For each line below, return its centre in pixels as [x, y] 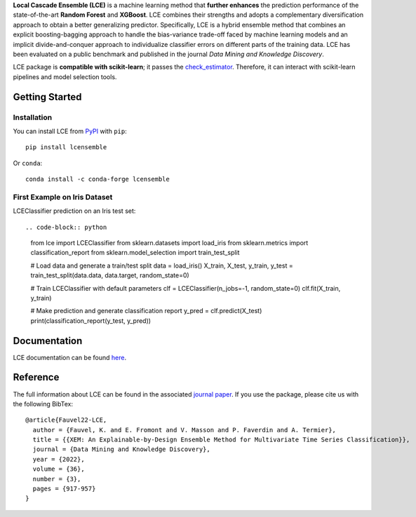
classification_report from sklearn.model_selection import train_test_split [135, 253]
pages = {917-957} [64, 489]
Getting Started [47, 97]
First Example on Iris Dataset [63, 197]
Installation [33, 117]
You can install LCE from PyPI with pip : [70, 131]
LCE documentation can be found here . [69, 357]
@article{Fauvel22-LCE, [66, 420]
